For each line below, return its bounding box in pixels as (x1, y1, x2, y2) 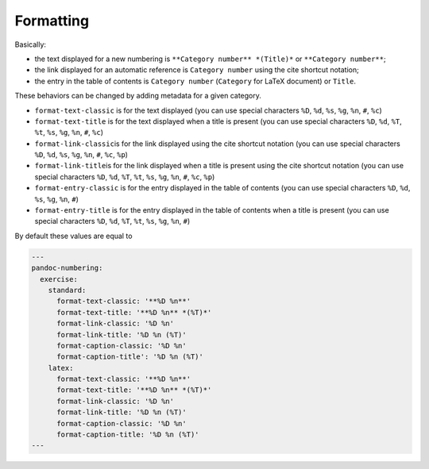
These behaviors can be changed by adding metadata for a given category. (14, 91, 262, 101)
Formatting (14, 12, 90, 29)
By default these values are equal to (14, 231, 133, 240)
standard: (48, 286, 87, 294)
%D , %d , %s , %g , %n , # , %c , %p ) (34, 150, 129, 160)
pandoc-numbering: (31, 263, 103, 273)
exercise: (40, 275, 79, 283)
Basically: (14, 40, 47, 49)
